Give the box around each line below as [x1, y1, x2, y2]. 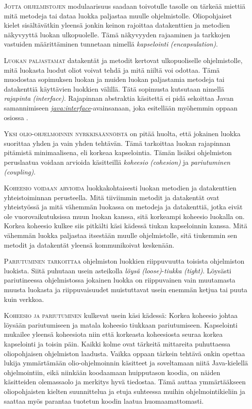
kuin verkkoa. [4, 294, 44, 304]
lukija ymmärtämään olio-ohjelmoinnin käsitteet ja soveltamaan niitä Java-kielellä [4, 358, 248, 368]
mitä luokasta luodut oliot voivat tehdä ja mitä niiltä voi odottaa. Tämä [4, 64, 220, 75]
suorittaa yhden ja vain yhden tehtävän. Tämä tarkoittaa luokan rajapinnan [4, 138, 231, 148]
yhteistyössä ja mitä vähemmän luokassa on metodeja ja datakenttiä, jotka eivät [4, 202, 243, 212]
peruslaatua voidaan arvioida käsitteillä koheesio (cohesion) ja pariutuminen [4, 157, 231, 167]
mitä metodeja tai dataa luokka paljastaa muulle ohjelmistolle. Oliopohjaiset [4, 10, 232, 20]
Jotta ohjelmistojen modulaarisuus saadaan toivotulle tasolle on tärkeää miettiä [4, 1, 246, 11]
